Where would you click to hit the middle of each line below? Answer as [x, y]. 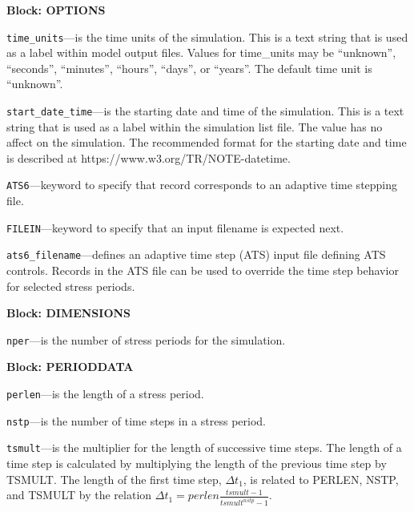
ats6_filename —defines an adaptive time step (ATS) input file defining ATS [196, 254]
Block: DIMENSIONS [69, 313]
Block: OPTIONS [56, 10]
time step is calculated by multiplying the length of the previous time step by [197, 464]
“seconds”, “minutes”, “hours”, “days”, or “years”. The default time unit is [189, 68]
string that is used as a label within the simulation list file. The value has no [195, 126]
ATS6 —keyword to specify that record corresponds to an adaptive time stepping [202, 185]
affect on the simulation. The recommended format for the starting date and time [207, 142]
